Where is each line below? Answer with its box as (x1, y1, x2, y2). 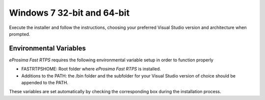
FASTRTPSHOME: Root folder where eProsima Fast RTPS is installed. (21, 66, 161, 72)
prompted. (9, 31, 30, 37)
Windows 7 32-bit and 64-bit (9, 7, 130, 18)
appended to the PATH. (21, 80, 69, 86)
